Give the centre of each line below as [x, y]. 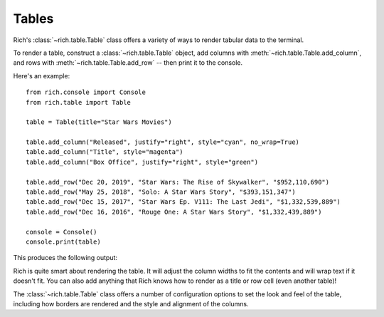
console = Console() [62, 232]
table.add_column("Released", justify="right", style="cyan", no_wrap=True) [163, 142]
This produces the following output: [65, 258]
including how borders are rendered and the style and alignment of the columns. [131, 303]
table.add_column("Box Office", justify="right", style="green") [142, 162]
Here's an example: [42, 76]
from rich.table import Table [79, 102]
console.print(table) [63, 241]
